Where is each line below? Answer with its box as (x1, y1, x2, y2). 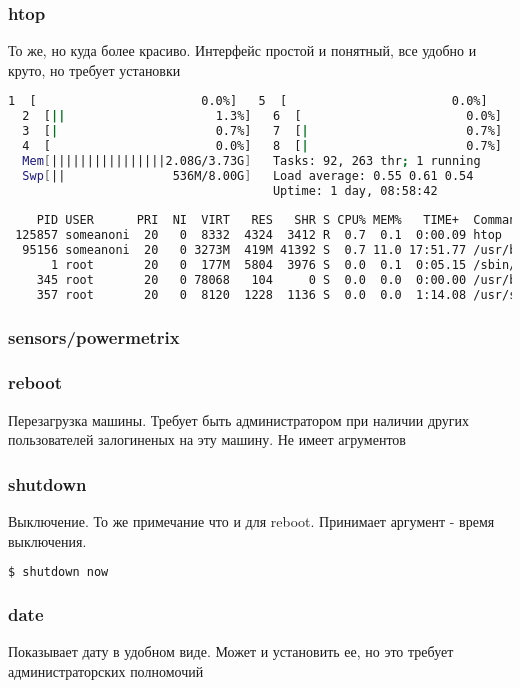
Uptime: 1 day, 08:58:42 (272, 183, 438, 198)
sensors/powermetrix (8, 324, 180, 349)
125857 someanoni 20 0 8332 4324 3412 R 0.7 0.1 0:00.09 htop (15, 228, 502, 243)
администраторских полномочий (8, 661, 204, 681)
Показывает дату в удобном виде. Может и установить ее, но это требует (8, 641, 454, 662)
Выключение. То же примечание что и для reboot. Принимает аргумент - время (8, 511, 495, 532)
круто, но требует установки (8, 59, 181, 80)
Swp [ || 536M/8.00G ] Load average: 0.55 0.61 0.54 (22, 168, 474, 183)
